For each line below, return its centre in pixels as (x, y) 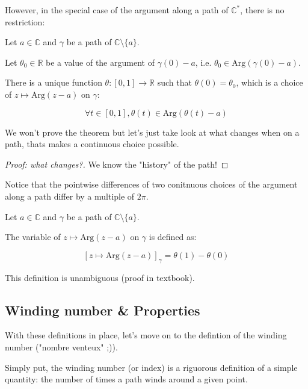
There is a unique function (54, 82)
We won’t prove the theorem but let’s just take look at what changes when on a (152, 132)
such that (174, 82)
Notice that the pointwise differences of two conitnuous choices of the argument (151, 184)
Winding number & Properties (103, 310)
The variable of (33, 237)
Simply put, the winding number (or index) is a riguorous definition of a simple (151, 367)
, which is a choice (269, 82)
